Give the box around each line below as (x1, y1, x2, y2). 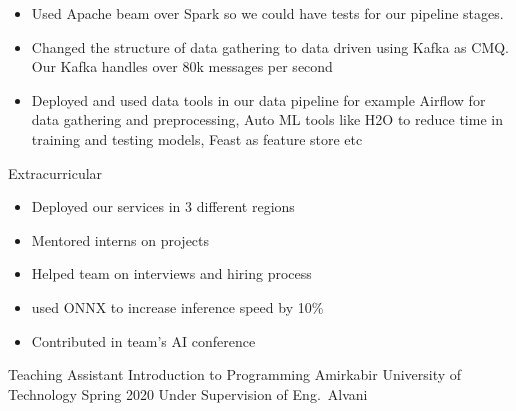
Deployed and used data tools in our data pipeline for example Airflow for (31, 89, 486, 110)
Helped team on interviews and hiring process (31, 263, 312, 284)
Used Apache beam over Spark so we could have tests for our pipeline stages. (31, 3, 504, 23)
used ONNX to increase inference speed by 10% (31, 296, 324, 317)
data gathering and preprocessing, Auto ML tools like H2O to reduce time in (31, 109, 503, 130)
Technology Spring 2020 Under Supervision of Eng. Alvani (8, 383, 368, 404)
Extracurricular (8, 162, 103, 183)
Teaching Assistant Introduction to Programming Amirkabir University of (8, 364, 462, 385)
